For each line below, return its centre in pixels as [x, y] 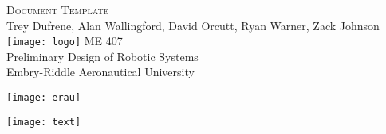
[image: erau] [44, 98]
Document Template [58, 10]
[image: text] [44, 122]
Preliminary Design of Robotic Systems [102, 56]
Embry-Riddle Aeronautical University [100, 72]
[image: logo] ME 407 [65, 41]
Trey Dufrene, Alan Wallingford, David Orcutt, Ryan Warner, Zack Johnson [193, 25]
